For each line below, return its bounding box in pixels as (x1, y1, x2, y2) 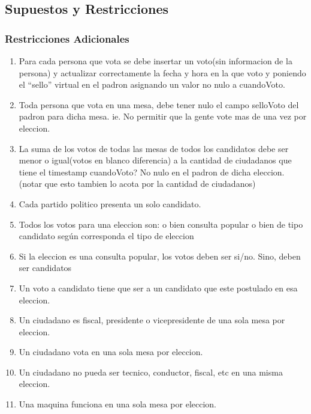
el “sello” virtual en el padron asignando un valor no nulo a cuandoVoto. (19, 78, 285, 91)
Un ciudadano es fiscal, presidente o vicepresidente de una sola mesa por (19, 314, 285, 326)
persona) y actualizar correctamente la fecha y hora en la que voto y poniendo (19, 66, 306, 79)
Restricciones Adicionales (5, 31, 129, 46)
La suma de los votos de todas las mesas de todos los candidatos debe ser (19, 142, 289, 154)
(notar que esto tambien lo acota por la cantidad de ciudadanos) (19, 177, 256, 190)
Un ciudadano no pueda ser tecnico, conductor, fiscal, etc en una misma (19, 365, 283, 378)
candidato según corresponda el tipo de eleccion (19, 230, 194, 242)
